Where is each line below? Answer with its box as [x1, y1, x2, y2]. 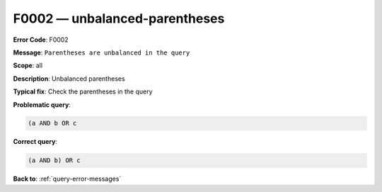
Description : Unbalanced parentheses [13, 74, 125, 83]
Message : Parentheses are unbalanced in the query [13, 48, 190, 57]
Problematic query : [13, 100, 71, 109]
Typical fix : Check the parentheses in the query [13, 87, 153, 96]
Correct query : [13, 137, 58, 146]
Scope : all [13, 61, 42, 70]
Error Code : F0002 [13, 35, 69, 44]
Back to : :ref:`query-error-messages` [13, 174, 122, 183]
